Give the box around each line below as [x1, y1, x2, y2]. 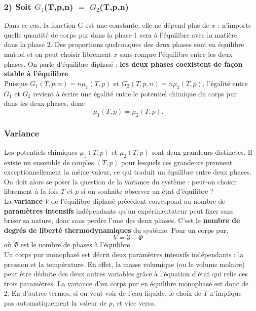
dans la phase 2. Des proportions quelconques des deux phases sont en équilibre [4, 39, 244, 49]
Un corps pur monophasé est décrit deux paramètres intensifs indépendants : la [4, 249, 244, 259]
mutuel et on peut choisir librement [4, 49, 111, 59]
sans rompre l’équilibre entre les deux [119, 49, 233, 59]
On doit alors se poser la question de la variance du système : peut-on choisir [4, 176, 237, 186]
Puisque [4, 78, 28, 88]
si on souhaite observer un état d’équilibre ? [81, 186, 214, 196]
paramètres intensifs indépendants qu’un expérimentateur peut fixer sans [4, 205, 234, 216]
